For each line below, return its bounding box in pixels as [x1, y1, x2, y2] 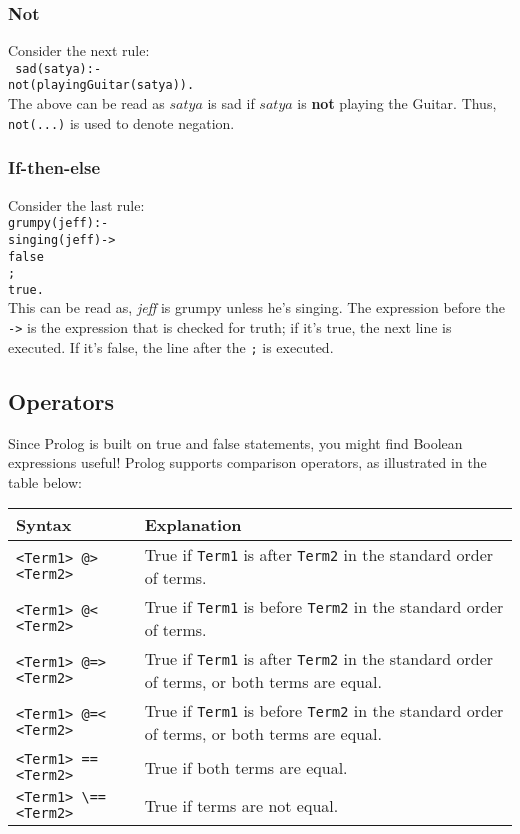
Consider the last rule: [8, 194, 145, 215]
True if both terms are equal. [144, 755, 348, 779]
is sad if [207, 93, 255, 114]
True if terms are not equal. [144, 793, 339, 817]
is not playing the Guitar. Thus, [297, 93, 497, 114]
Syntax [16, 513, 72, 537]
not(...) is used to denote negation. [8, 112, 235, 133]
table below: [8, 471, 82, 492]
